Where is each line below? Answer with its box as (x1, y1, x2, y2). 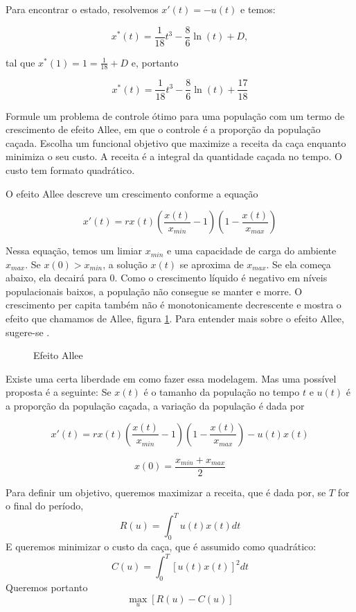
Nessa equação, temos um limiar (6, 243, 143, 258)
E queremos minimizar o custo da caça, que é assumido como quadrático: (6, 539, 317, 554)
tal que (6, 55, 35, 69)
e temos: (240, 2, 276, 16)
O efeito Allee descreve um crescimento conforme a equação (6, 186, 258, 200)
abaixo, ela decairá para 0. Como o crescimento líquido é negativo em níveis (6, 270, 328, 285)
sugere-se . (6, 324, 50, 339)
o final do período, (6, 498, 84, 513)
